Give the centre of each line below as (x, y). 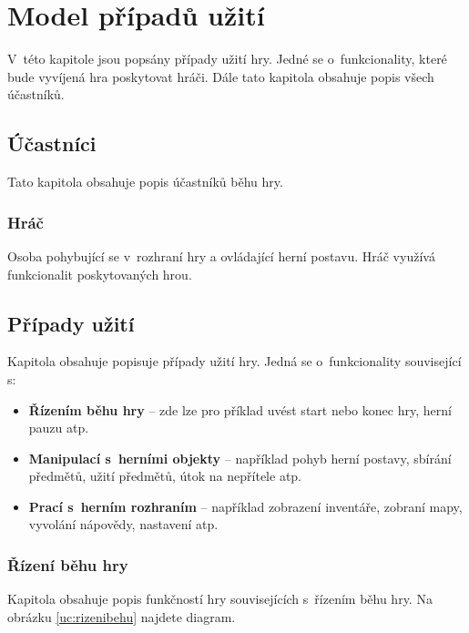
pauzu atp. (59, 428)
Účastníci (52, 143)
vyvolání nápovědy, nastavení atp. (123, 524)
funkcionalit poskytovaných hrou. (100, 274)
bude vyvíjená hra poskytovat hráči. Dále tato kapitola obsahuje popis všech (221, 76)
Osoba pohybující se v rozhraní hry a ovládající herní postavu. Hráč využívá (221, 255)
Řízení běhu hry (68, 564)
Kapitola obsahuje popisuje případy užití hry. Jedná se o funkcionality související (234, 361)
